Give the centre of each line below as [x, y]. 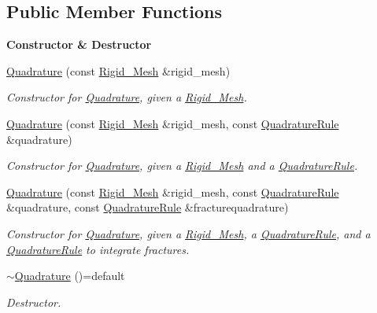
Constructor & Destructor [79, 44]
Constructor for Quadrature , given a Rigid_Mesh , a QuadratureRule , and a [188, 233]
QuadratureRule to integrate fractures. [98, 249]
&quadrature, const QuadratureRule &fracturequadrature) [148, 207]
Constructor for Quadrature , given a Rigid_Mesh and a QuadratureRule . [182, 166]
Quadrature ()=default [70, 276]
